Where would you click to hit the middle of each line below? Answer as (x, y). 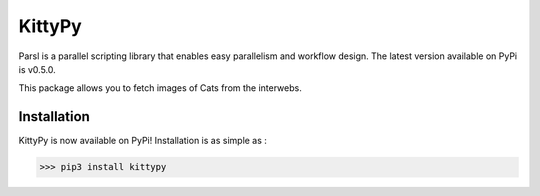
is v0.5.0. (37, 69)
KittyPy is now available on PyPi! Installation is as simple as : (142, 141)
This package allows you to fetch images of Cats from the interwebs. (160, 88)
